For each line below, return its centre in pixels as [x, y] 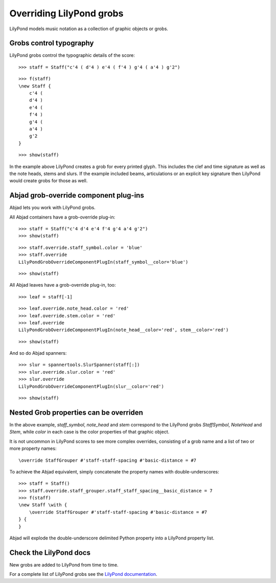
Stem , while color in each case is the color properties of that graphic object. [89, 432]
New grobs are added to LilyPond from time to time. [64, 565]
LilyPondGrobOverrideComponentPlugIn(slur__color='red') [91, 386]
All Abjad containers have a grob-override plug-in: [62, 217]
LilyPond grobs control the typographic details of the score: [72, 55]
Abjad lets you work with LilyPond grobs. [52, 208]
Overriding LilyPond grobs [66, 13]
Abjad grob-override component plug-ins [77, 195]
